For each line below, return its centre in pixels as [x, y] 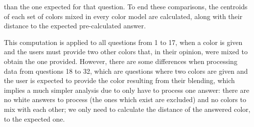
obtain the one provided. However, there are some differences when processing [121, 61]
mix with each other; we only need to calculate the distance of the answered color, [127, 109]
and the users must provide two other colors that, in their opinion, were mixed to [126, 52]
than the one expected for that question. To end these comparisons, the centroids [126, 6]
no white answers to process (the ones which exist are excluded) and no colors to [125, 99]
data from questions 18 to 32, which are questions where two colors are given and [126, 71]
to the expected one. [35, 118]
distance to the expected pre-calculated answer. [75, 26]
